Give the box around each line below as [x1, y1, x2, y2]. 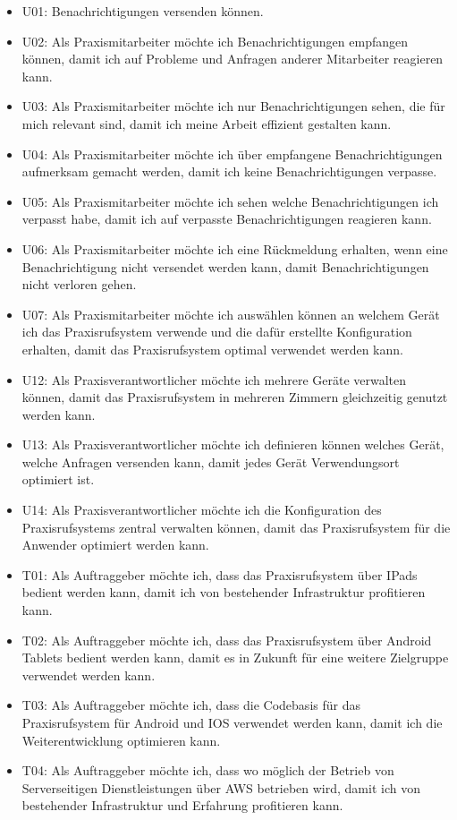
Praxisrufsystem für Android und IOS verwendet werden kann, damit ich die [21, 713, 443, 731]
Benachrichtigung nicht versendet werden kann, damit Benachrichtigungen [21, 257, 429, 276]
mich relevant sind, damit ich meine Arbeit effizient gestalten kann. [21, 114, 392, 132]
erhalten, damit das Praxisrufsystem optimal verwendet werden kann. [21, 339, 403, 358]
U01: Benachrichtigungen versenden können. [21, 2, 264, 20]
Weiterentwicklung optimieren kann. [21, 730, 221, 749]
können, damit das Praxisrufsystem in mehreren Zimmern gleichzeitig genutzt [21, 388, 448, 406]
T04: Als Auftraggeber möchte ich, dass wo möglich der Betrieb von [21, 761, 394, 780]
